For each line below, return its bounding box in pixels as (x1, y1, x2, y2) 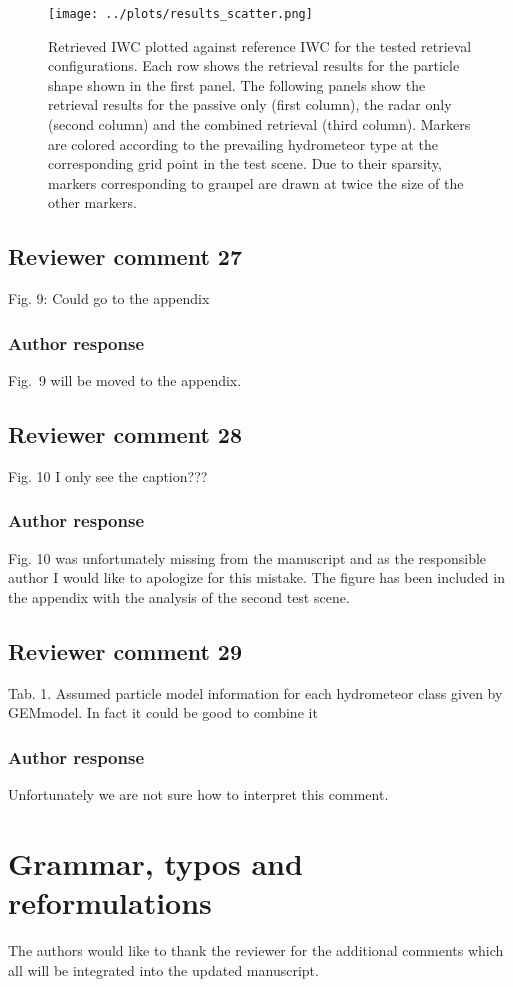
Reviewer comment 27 (8, 241, 242, 272)
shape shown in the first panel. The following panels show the (48, 74, 426, 95)
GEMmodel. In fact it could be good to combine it (8, 702, 318, 723)
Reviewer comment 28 (8, 419, 242, 449)
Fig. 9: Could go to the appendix (8, 288, 210, 309)
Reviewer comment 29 (8, 635, 242, 666)
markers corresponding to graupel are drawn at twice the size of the (48, 172, 464, 193)
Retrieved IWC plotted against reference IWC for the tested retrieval (48, 35, 472, 56)
